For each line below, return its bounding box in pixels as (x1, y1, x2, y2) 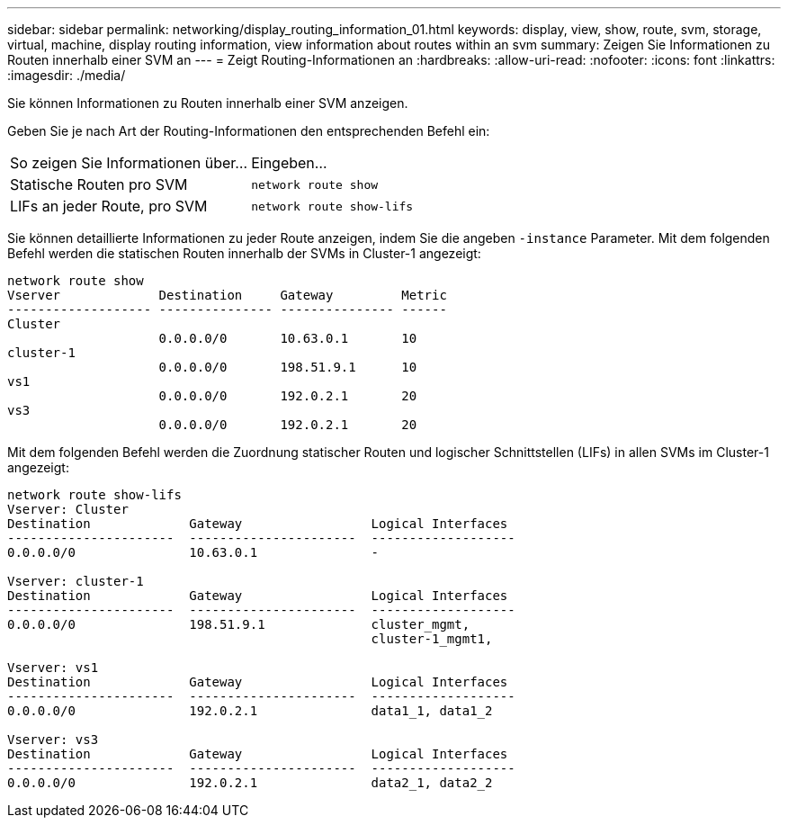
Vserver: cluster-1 (7, 574, 144, 588)
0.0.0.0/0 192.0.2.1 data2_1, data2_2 (7, 776, 493, 790)
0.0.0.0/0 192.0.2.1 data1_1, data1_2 (7, 704, 493, 718)
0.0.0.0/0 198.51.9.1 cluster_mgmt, (7, 617, 470, 632)
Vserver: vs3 (7, 732, 99, 747)
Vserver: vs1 (7, 660, 99, 675)
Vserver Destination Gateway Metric (7, 288, 447, 302)
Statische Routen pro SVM (10, 175, 188, 193)
